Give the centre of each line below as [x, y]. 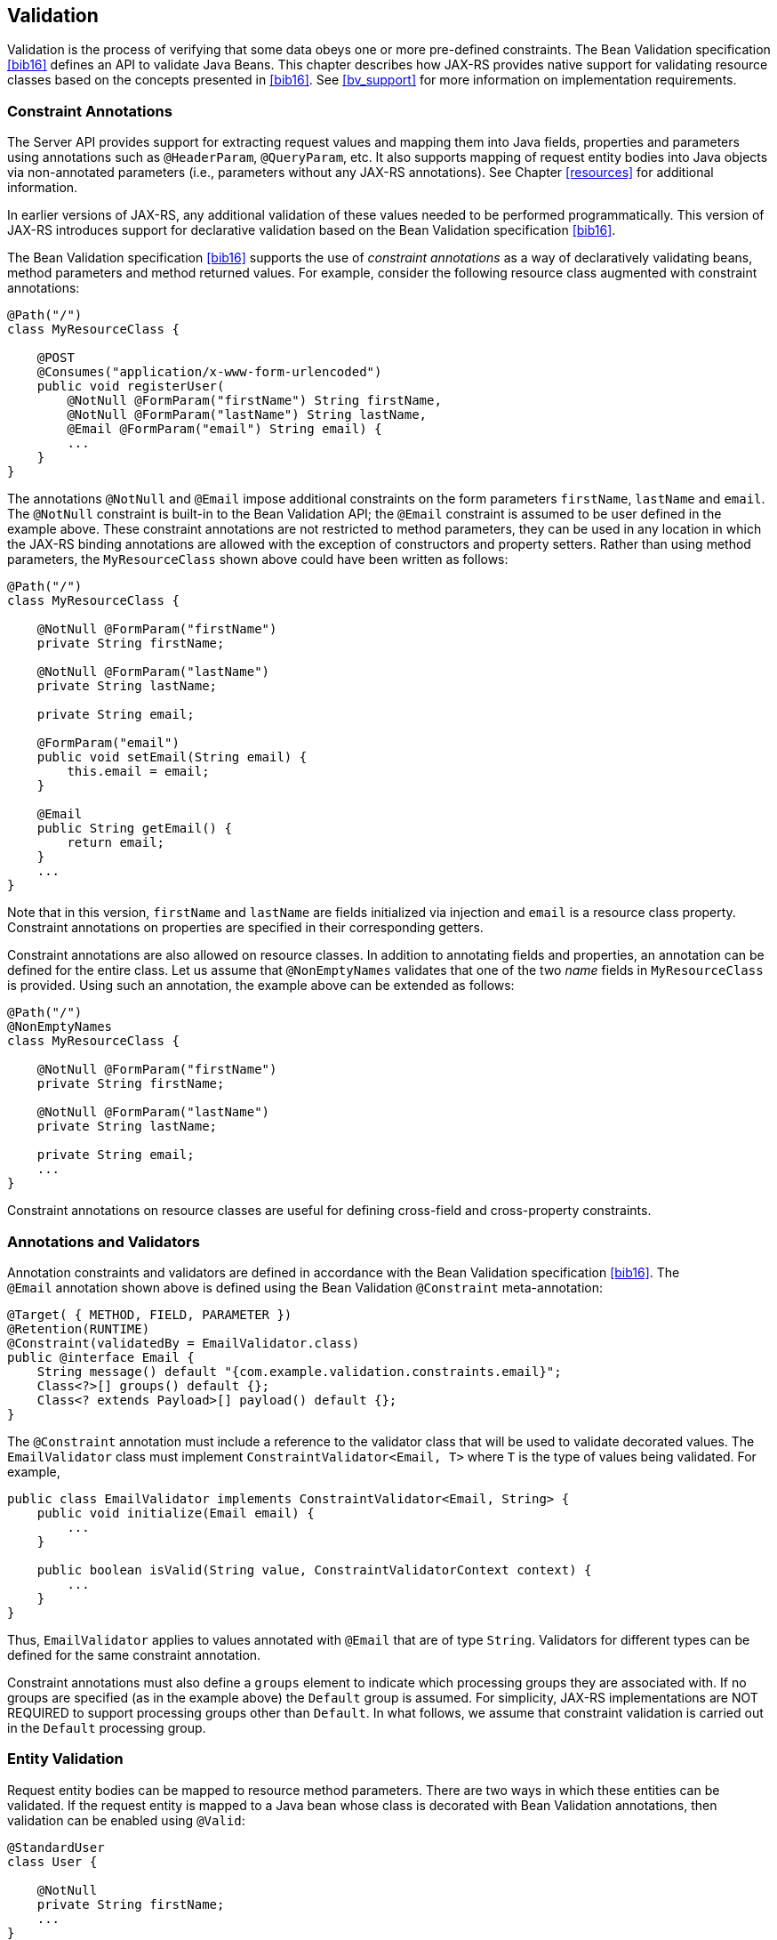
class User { [52, 1861]
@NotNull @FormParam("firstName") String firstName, [254, 401]
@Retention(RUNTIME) [79, 1328]
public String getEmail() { [134, 829]
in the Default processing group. [107, 1727]
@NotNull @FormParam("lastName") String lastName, [247, 415]
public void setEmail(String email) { [172, 757]
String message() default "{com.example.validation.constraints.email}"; [299, 1371]
